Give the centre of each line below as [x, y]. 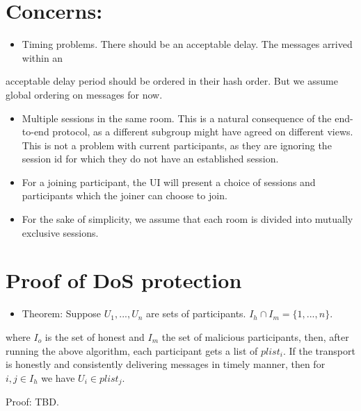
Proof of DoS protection [124, 280]
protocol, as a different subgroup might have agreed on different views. [203, 132]
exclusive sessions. [60, 232]
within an [42, 57]
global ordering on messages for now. [84, 94]
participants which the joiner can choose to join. [125, 195]
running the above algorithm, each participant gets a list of [132, 350]
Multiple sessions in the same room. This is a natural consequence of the [177, 118]
